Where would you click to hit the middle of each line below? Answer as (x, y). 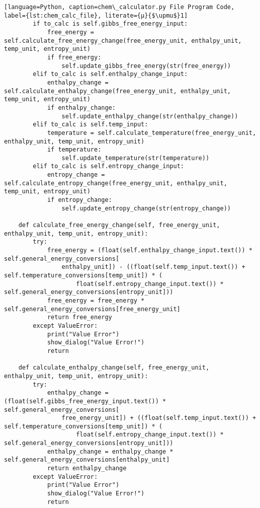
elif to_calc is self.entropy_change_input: (108, 166)
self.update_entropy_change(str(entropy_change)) (146, 208)
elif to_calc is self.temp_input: (91, 125)
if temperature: (74, 150)
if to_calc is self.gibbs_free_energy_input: (110, 24)
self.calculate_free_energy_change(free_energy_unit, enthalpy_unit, (123, 41)
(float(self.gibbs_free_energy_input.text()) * (85, 401)
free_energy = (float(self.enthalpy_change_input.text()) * (150, 250)
